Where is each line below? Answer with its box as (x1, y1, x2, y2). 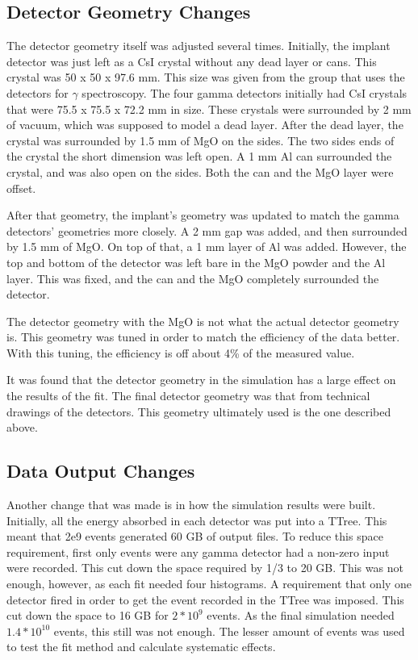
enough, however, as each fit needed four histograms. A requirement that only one (6, 575, 412, 592)
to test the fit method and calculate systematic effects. (6, 638, 276, 655)
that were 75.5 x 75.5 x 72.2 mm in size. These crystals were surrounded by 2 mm (6, 100, 412, 117)
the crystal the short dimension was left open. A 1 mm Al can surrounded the (6, 148, 392, 165)
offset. (6, 179, 36, 196)
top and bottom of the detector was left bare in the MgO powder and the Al (6, 253, 386, 270)
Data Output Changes (6, 458, 195, 483)
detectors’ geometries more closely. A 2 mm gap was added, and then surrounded (6, 222, 408, 239)
